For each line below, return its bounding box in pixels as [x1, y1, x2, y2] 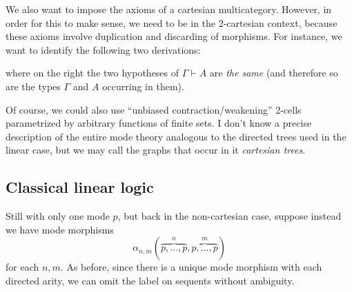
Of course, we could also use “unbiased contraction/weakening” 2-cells [6, 102, 302, 116]
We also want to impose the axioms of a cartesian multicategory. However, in [6, 2, 332, 16]
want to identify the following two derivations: [6, 42, 201, 56]
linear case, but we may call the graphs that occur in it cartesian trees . [6, 143, 306, 157]
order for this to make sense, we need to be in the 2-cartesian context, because [6, 15, 338, 30]
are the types [6, 79, 61, 93]
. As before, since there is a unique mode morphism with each [60, 260, 322, 274]
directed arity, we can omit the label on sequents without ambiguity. [6, 273, 295, 287]
